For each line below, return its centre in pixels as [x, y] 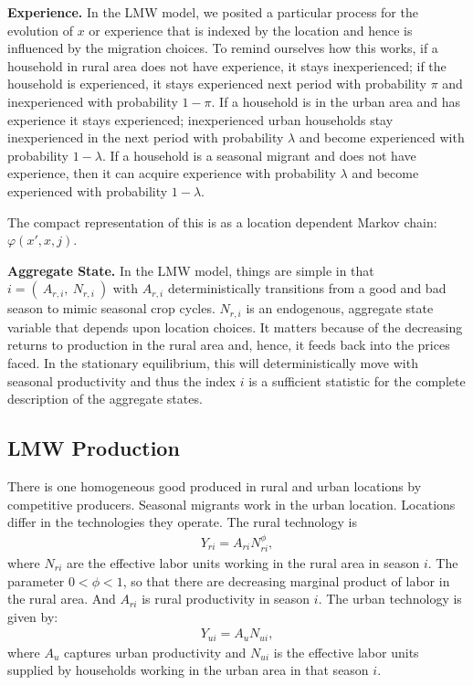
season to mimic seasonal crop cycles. [111, 308]
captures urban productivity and [155, 652]
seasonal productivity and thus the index [121, 380]
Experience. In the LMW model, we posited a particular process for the [213, 12]
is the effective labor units [346, 652]
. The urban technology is [390, 599]
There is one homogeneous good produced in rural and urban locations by [215, 485]
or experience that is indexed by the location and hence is [251, 30]
